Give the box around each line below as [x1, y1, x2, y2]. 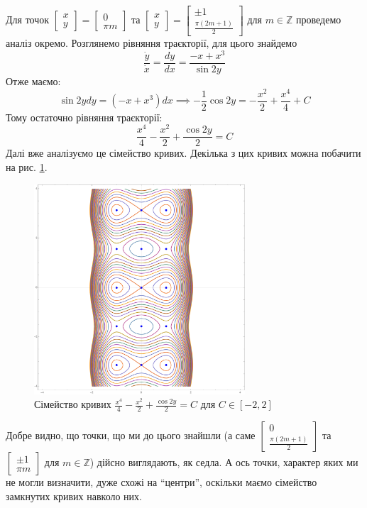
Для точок [6, 12, 50, 27]
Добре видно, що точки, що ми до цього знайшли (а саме [6, 428, 256, 443]
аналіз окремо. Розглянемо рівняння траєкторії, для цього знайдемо [6, 35, 297, 50]
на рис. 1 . [6, 160, 48, 175]
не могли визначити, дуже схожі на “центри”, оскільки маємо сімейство [6, 475, 317, 490]
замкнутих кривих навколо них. [6, 488, 142, 503]
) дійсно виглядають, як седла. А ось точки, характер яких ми [89, 455, 358, 470]
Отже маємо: [6, 73, 61, 88]
